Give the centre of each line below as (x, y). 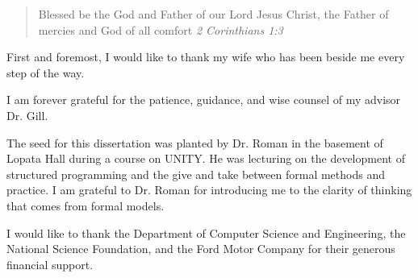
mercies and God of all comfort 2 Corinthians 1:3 (161, 29)
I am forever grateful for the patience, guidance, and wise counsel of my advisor (204, 100)
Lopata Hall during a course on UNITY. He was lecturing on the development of (206, 158)
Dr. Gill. (27, 115)
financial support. (50, 264)
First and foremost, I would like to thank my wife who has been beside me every (206, 57)
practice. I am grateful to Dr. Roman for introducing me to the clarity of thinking (209, 190)
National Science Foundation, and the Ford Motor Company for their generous (201, 249)
